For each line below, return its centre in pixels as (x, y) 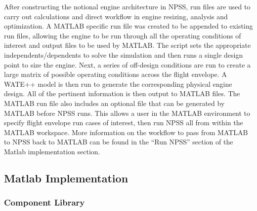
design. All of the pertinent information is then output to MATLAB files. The (122, 93)
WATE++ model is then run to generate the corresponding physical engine (118, 84)
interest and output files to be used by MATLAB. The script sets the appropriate (128, 45)
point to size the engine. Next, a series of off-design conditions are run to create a (128, 64)
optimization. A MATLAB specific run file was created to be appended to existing (128, 26)
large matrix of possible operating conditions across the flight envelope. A (115, 74)
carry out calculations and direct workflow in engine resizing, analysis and (116, 16)
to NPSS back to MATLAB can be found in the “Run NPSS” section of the (119, 142)
